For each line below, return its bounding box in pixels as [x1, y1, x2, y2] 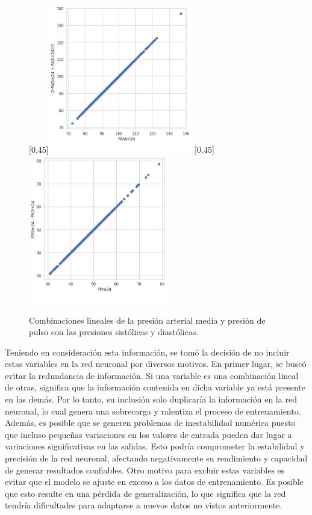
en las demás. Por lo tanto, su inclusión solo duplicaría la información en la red [5, 393, 297, 406]
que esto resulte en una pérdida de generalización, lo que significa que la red [5, 487, 286, 499]
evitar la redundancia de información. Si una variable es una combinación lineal [5, 369, 299, 381]
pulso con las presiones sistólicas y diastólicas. [29, 325, 199, 338]
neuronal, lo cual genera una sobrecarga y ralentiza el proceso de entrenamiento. [5, 404, 301, 417]
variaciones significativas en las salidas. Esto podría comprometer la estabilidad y [5, 440, 305, 452]
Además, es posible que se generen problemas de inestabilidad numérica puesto [5, 416, 296, 429]
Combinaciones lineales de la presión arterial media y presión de [29, 313, 266, 326]
